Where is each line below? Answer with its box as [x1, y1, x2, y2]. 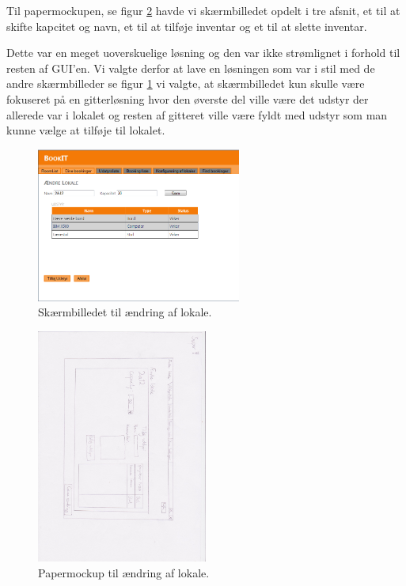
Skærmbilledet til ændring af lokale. [38, 304, 212, 320]
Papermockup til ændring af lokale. [38, 565, 210, 581]
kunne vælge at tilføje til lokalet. [6, 122, 165, 138]
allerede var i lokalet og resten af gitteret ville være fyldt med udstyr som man [6, 106, 388, 123]
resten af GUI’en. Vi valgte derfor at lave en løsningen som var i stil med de [6, 59, 375, 76]
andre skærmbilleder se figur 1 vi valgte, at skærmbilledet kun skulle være [6, 75, 365, 92]
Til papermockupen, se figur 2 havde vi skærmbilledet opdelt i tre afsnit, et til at [6, 2, 400, 18]
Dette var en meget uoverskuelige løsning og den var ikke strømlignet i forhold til [6, 44, 400, 61]
